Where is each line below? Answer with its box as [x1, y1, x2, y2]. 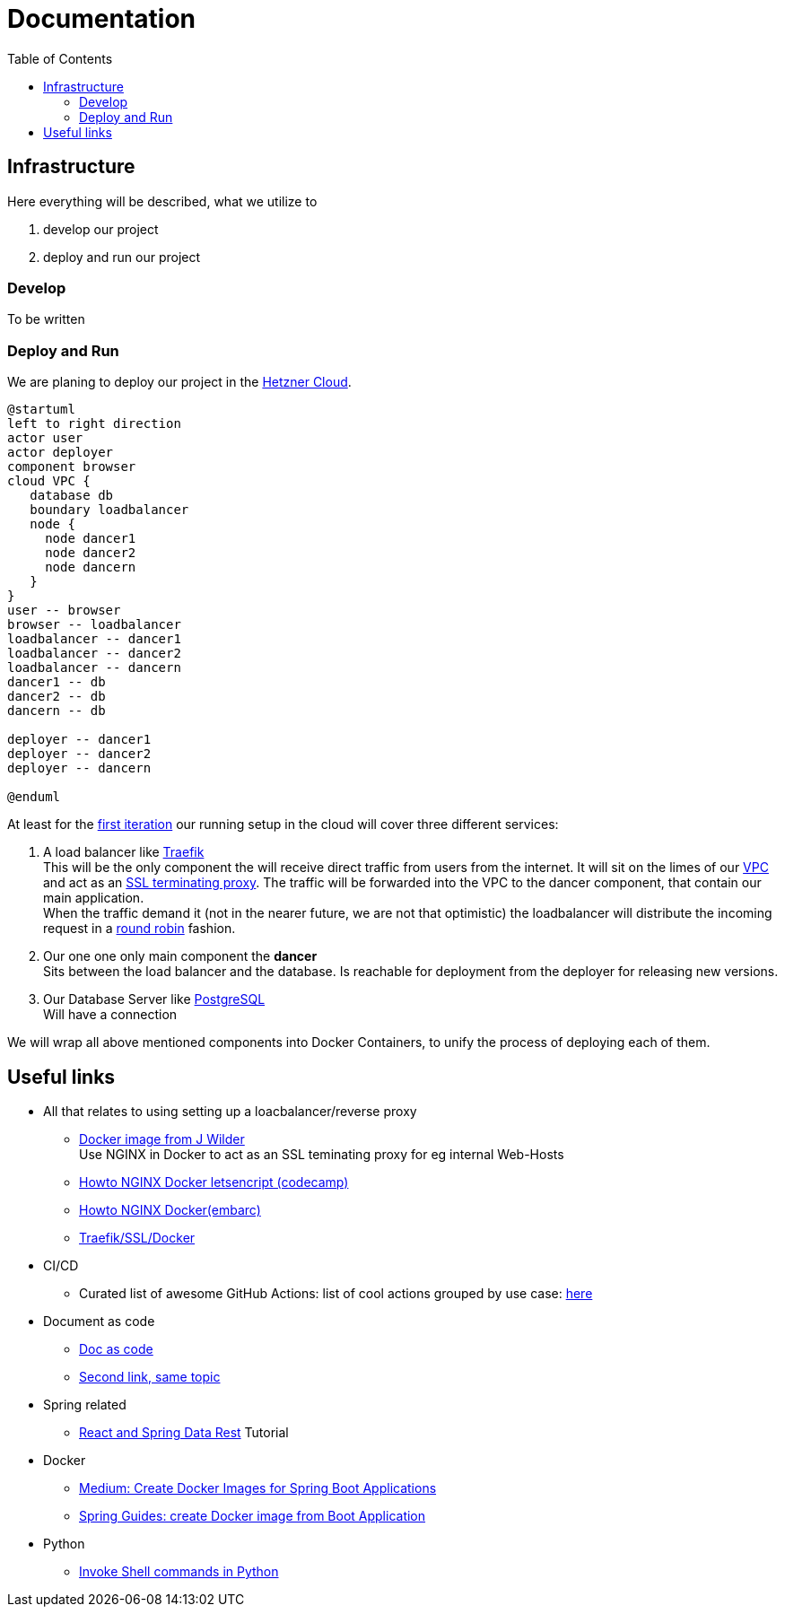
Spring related [43, 1396, 126, 1412]
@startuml [7, 402, 75, 417]
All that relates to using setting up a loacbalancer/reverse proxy [43, 1103, 417, 1119]
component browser [7, 459, 136, 475]
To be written [7, 311, 85, 327]
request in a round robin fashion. [43, 920, 236, 937]
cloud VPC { [7, 474, 91, 489]
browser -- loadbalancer [7, 617, 181, 633]
